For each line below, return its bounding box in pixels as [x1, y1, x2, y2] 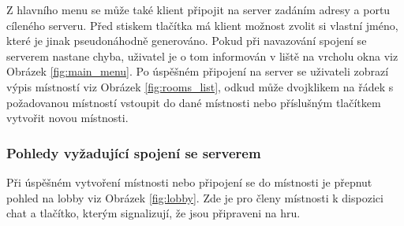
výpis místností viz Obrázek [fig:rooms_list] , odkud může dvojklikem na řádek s [6, 78, 394, 94]
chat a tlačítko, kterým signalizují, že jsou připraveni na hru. [6, 205, 301, 221]
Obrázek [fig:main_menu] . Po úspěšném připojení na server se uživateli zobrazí [6, 63, 389, 80]
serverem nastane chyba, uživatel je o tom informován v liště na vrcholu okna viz [6, 47, 398, 64]
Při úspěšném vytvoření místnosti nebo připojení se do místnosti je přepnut [6, 173, 372, 190]
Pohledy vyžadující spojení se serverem [6, 143, 261, 162]
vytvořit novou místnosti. [6, 109, 129, 126]
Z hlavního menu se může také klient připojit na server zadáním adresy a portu [6, 2, 391, 17]
